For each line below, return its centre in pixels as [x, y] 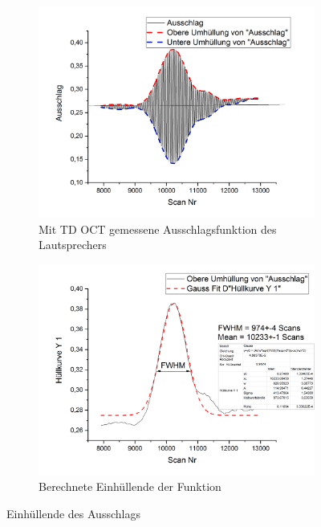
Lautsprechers [73, 245]
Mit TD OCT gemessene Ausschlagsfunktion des [158, 229]
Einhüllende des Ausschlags [73, 514]
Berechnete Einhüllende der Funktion [130, 486]
